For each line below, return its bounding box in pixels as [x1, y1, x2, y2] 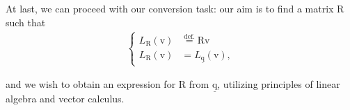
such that [6, 15, 46, 29]
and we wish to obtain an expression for [6, 77, 176, 91]
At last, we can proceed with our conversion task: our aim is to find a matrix [6, 1, 334, 15]
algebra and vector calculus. [6, 91, 125, 106]
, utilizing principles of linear [217, 77, 340, 91]
